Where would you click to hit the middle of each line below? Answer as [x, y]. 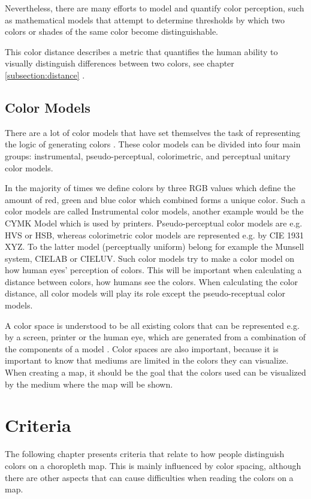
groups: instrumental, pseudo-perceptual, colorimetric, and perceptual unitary [148, 155]
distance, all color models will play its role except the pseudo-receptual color [145, 293]
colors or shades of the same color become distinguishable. [111, 31]
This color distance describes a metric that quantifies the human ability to [141, 51]
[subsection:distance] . [45, 75]
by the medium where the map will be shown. [89, 384]
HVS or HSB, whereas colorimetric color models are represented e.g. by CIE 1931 [155, 235]
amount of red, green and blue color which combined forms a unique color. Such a [155, 199]
